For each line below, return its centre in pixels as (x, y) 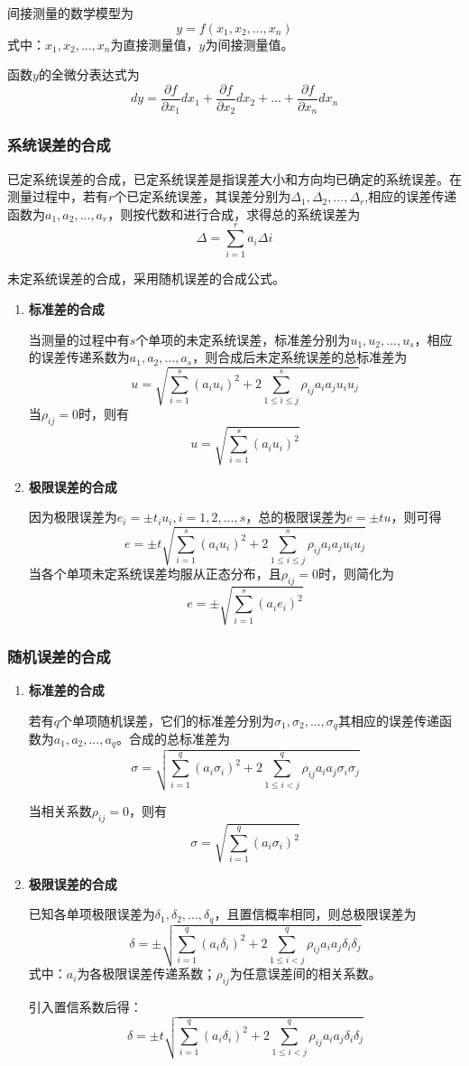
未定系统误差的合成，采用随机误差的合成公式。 (146, 278)
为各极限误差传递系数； (147, 973)
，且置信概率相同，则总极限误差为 (315, 914)
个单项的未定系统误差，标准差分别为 (243, 339)
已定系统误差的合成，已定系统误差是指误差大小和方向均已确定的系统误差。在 (234, 178)
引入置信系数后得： (85, 1007)
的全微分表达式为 (89, 74)
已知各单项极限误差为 (92, 914)
